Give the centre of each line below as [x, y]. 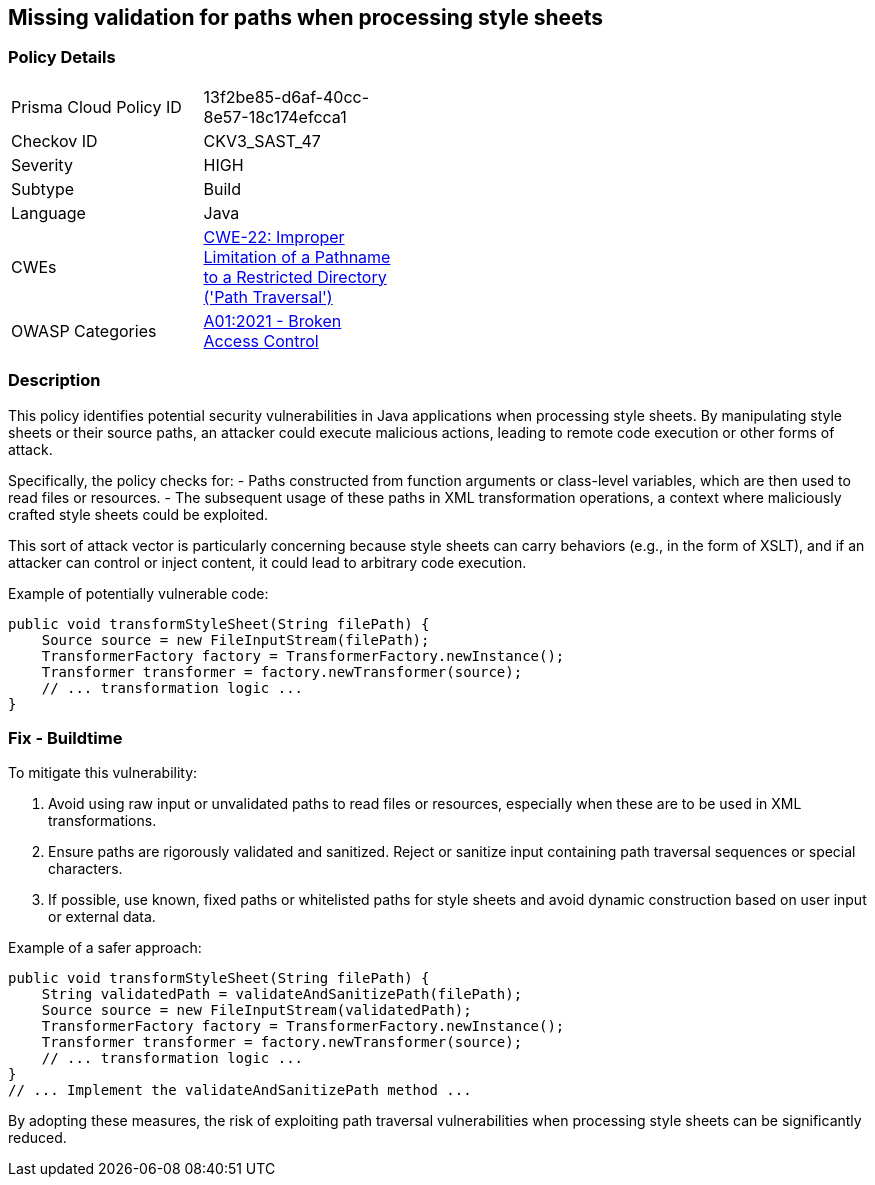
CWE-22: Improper [274, 236]
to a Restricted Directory [295, 276]
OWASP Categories [84, 330]
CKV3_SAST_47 [262, 140]
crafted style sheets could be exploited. [138, 514]
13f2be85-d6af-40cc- [286, 96]
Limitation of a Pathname [297, 256]
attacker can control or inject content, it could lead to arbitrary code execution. [267, 562]
